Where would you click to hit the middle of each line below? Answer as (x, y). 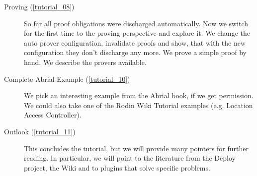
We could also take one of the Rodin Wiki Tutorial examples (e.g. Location (138, 105)
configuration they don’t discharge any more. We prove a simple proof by (135, 52)
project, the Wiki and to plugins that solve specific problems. (117, 167)
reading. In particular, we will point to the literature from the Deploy (130, 158)
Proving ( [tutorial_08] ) (39, 6)
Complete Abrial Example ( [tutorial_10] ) (67, 79)
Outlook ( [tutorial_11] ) (40, 131)
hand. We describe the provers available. (85, 62)
